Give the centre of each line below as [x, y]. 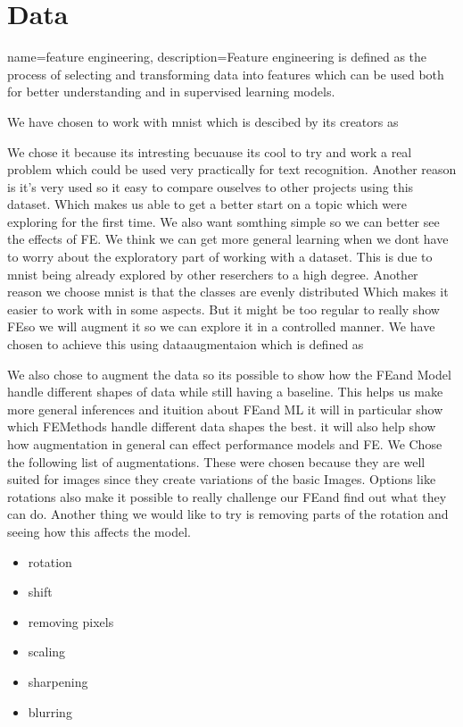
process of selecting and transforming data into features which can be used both [226, 74]
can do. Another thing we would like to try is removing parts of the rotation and [228, 514]
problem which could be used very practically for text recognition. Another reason [232, 169]
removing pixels [71, 621]
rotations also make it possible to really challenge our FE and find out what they [227, 496]
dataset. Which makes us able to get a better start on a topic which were [207, 204]
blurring [50, 711]
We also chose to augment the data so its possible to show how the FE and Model [229, 374]
